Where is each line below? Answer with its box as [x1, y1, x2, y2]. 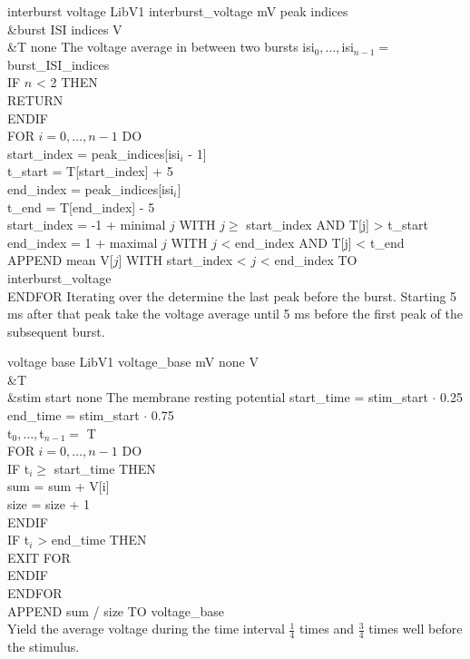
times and [299, 619, 354, 638]
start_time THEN [54, 458, 156, 477]
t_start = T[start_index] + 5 [7, 162, 173, 181]
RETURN [7, 90, 64, 109]
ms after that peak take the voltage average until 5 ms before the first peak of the [7, 304, 464, 323]
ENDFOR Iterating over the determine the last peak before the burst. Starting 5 [7, 286, 457, 305]
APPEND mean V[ [7, 251, 113, 270]
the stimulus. [7, 637, 80, 656]
